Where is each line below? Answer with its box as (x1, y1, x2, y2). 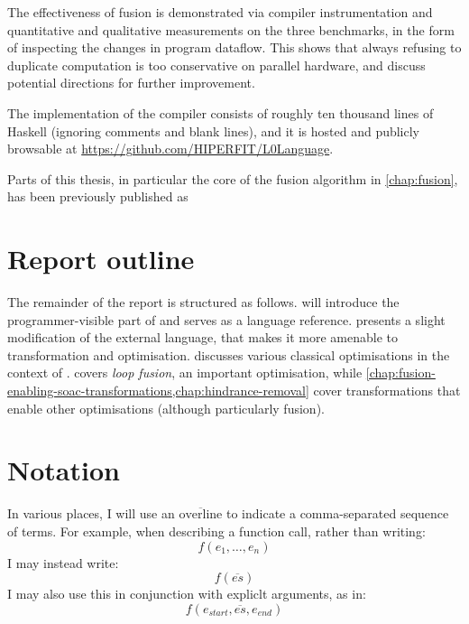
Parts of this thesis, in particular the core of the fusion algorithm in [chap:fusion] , (7, 169, 458, 188)
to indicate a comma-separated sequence (225, 504, 449, 523)
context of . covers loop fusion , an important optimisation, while (7, 363, 363, 382)
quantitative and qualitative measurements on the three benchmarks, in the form (7, 20, 455, 39)
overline (179, 508, 223, 522)
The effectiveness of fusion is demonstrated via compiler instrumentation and (7, 3, 433, 21)
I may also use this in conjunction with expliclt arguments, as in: (7, 584, 366, 603)
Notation (7, 452, 120, 489)
